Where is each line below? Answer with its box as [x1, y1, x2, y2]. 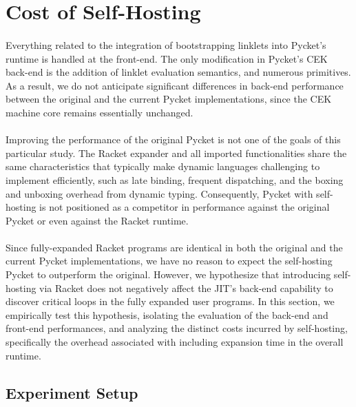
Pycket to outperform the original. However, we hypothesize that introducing [6, 267, 331, 282]
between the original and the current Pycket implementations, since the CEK [6, 92, 332, 106]
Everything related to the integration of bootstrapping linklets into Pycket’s [6, 37, 326, 52]
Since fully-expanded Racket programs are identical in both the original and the [6, 240, 343, 254]
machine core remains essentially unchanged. [6, 105, 193, 119]
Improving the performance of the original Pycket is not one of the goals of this [6, 132, 341, 147]
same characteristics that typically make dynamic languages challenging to [6, 159, 320, 174]
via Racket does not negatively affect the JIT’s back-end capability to [39, 280, 333, 295]
